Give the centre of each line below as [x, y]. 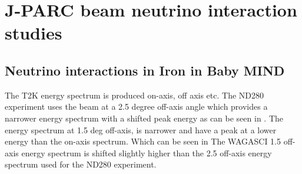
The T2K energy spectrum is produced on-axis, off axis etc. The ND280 [135, 95]
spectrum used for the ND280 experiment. [81, 164]
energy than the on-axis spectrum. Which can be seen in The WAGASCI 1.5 [143, 141]
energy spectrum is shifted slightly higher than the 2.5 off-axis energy [147, 152]
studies [34, 33]
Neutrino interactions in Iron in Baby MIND [145, 70]
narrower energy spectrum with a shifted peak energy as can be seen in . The [144, 118]
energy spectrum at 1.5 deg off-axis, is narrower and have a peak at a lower [141, 129]
